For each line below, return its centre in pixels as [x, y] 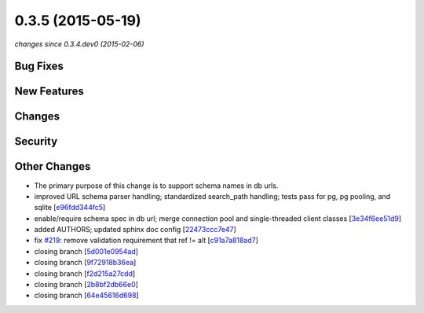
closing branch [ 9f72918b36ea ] [85, 263]
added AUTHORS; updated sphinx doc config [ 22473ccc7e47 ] [135, 230]
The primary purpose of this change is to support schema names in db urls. [156, 186]
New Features [49, 92]
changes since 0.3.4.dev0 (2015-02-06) [79, 44]
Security [36, 142]
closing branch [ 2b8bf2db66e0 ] [86, 285]
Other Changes [53, 166]
